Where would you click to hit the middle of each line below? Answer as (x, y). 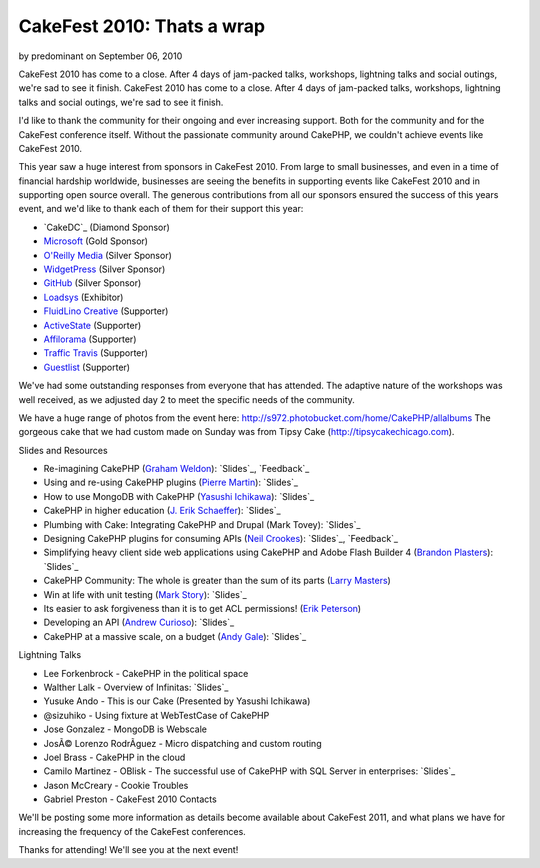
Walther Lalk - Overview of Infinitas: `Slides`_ (136, 687)
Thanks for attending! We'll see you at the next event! (128, 850)
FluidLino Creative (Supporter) (106, 311)
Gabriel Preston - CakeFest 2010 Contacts (130, 799)
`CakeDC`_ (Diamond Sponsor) (106, 227)
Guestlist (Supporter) (86, 367)
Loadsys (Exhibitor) (83, 297)
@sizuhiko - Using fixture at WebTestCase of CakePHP (156, 715)
